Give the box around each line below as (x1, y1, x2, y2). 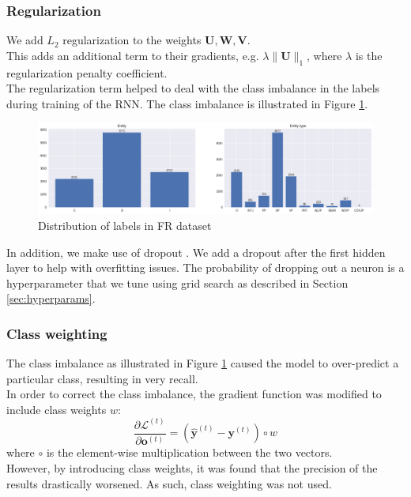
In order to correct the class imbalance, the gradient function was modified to (6, 386, 382, 402)
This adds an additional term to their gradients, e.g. (6, 47, 259, 63)
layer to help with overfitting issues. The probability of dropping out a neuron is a (6, 259, 405, 276)
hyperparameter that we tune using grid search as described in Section (6, 274, 349, 291)
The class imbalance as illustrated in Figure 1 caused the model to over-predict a (6, 355, 399, 371)
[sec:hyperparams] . (6, 290, 96, 307)
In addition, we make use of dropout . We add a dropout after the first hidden (6, 243, 386, 260)
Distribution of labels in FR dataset (38, 216, 212, 233)
